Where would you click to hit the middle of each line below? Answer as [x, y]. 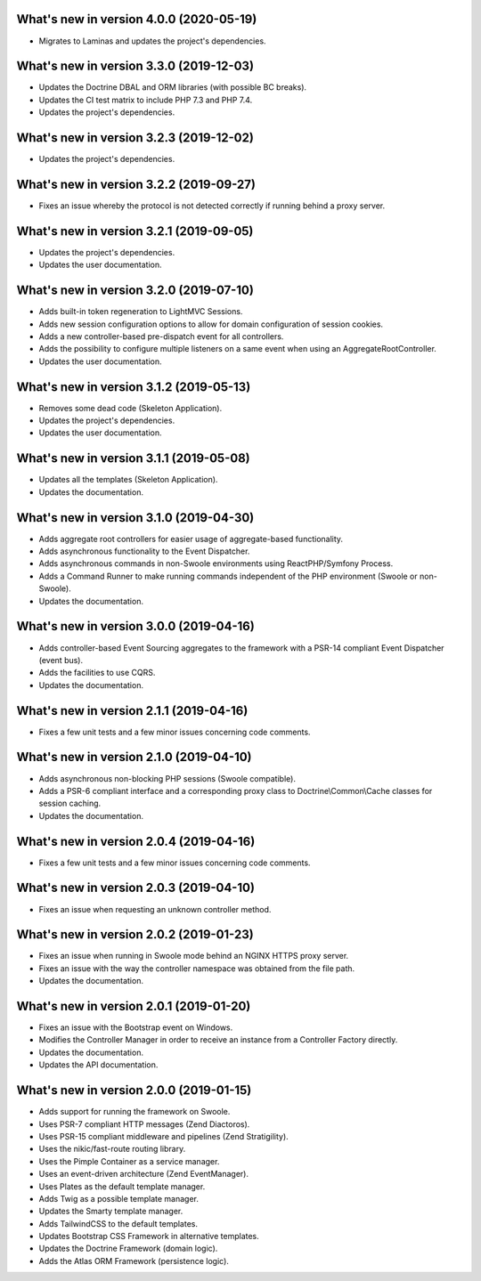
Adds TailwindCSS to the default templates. [118, 1223]
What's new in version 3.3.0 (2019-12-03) [135, 66]
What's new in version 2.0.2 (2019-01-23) [135, 935]
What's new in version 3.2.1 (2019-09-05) [135, 231]
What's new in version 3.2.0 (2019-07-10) [135, 291]
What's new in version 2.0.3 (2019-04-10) [136, 888]
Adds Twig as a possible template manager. [119, 1198]
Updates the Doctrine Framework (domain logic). [128, 1249]
